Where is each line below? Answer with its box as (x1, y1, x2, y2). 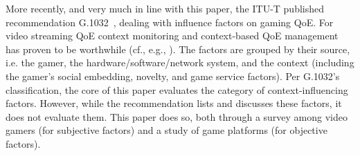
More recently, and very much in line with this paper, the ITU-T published (6, 1, 325, 15)
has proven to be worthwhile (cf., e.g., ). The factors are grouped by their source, (6, 41, 350, 56)
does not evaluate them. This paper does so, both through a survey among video (6, 109, 348, 124)
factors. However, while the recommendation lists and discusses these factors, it (6, 96, 342, 110)
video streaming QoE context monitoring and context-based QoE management (6, 28, 339, 43)
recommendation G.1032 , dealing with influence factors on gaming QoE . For (6, 14, 334, 29)
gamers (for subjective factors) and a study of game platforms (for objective (6, 123, 327, 137)
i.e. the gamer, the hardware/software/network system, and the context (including (6, 55, 354, 70)
